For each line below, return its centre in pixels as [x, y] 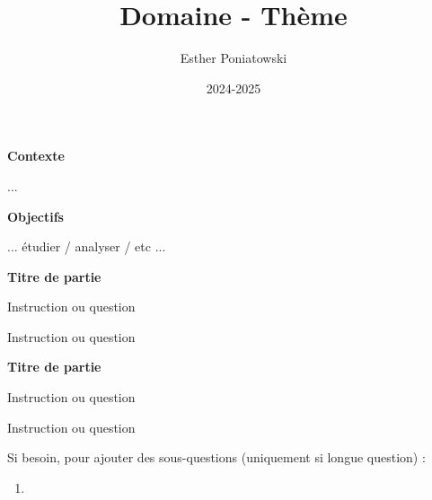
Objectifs [35, 216]
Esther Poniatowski [234, 58]
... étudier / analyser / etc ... [87, 246]
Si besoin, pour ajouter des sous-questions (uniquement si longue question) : [216, 457]
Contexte [36, 156]
